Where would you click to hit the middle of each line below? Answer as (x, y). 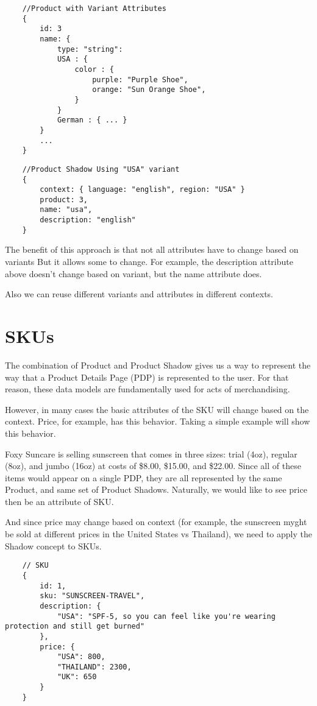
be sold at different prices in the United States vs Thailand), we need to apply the (158, 534)
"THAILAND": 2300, (94, 667)
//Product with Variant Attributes (94, 9)
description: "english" (88, 220)
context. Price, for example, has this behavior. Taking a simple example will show (158, 421)
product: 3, (64, 199)
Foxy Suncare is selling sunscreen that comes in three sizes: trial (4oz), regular (151, 454)
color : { (94, 69)
